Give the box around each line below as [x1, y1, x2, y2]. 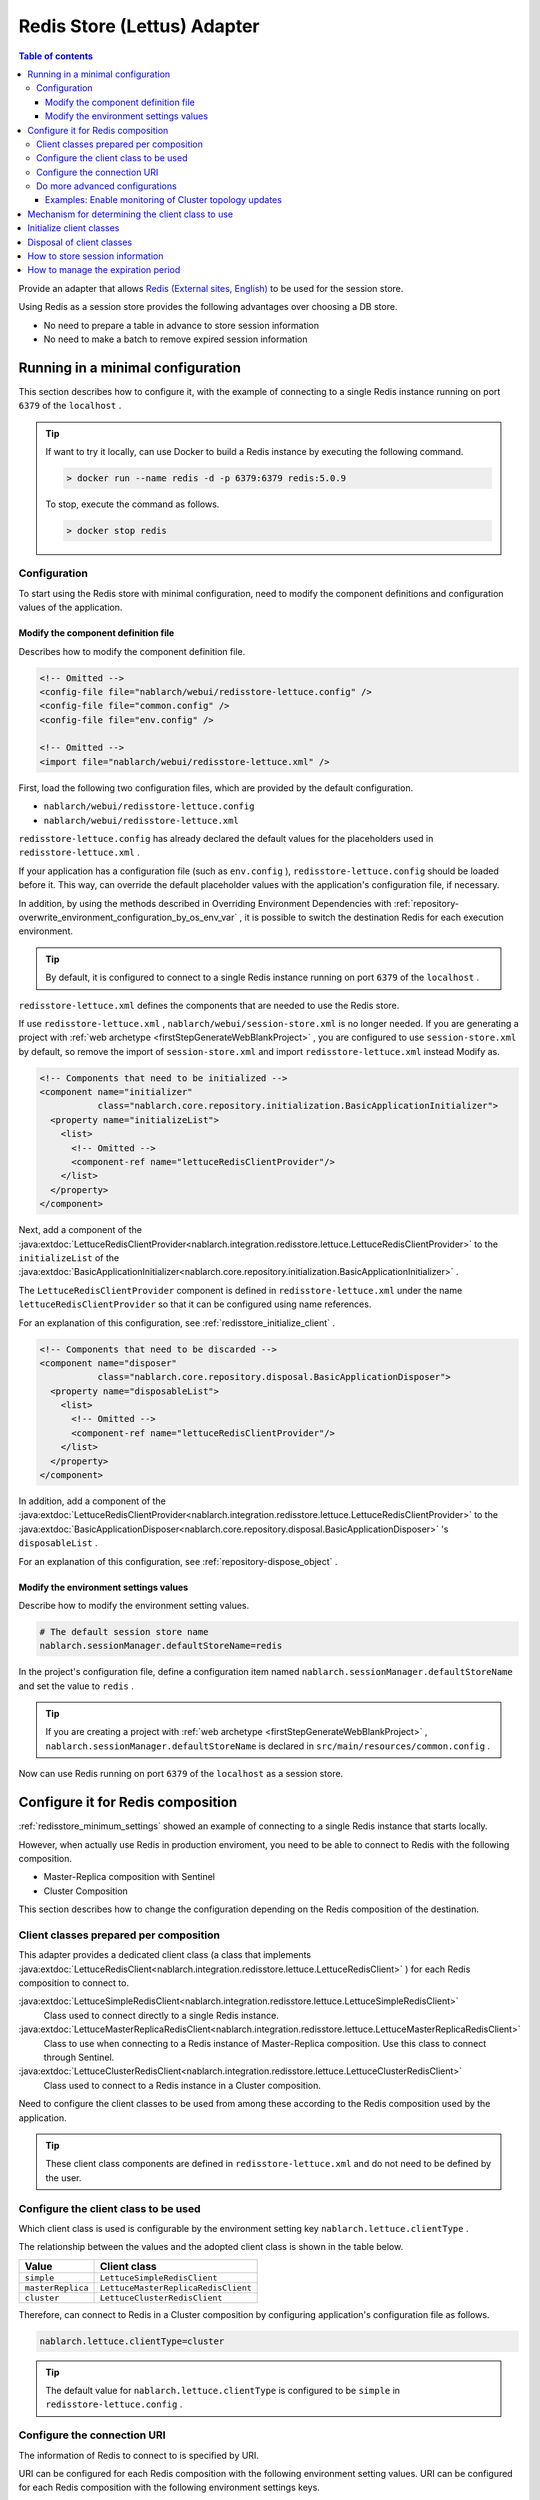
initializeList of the [18, 1251, 120, 1264]
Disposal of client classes [27, 236, 133, 248]
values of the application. [18, 601, 123, 614]
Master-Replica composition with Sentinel [43, 1871, 215, 1883]
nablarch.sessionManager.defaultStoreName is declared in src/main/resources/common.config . [45, 1740, 490, 1752]
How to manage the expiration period [27, 264, 181, 276]
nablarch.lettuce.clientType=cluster [39, 2335, 225, 2347]
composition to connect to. [18, 1977, 130, 1989]
